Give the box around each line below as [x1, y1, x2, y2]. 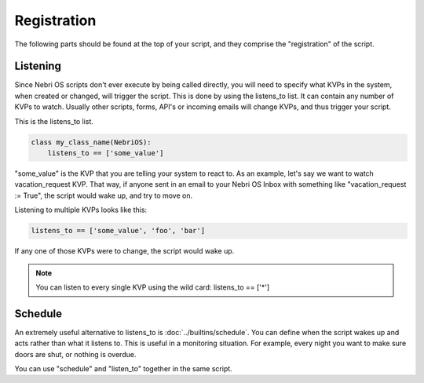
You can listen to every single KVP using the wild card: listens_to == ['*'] [35, 283, 270, 292]
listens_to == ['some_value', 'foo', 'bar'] [31, 226, 206, 235]
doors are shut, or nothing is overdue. [14, 349, 137, 359]
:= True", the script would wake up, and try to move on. [14, 191, 193, 200]
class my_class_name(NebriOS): [31, 137, 152, 147]
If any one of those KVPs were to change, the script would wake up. [14, 246, 235, 256]
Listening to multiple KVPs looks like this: [14, 205, 148, 215]
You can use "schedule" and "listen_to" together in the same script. [14, 363, 233, 373]
